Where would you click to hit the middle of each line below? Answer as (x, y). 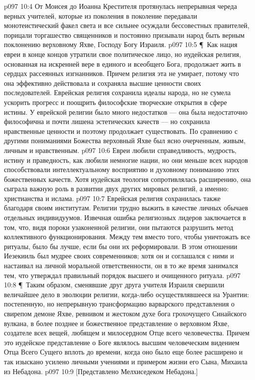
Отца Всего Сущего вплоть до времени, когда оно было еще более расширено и (123, 352)
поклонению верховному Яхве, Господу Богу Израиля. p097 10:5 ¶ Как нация (121, 44)
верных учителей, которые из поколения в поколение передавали (101, 15)
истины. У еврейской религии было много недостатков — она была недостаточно (126, 112)
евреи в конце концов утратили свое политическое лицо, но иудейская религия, (123, 54)
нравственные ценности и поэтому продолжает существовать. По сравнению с (121, 131)
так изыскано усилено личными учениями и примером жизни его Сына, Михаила (126, 361)
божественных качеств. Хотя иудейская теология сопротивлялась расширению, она (127, 179)
